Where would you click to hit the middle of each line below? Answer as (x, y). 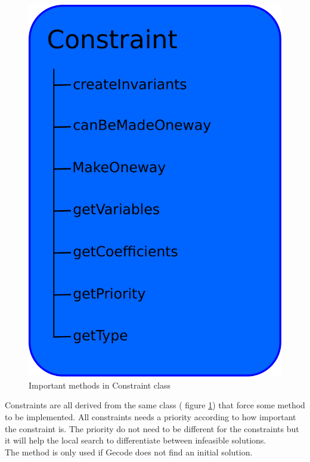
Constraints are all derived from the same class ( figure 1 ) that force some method (155, 405)
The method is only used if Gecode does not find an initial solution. (129, 452)
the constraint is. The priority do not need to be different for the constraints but (152, 428)
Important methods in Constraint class (100, 385)
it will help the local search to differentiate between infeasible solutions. (136, 440)
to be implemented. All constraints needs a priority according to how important (151, 416)
